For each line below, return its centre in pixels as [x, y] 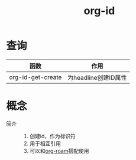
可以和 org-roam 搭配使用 [59, 151]
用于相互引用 [45, 143]
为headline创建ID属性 [97, 77]
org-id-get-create [35, 77]
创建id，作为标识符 [52, 136]
